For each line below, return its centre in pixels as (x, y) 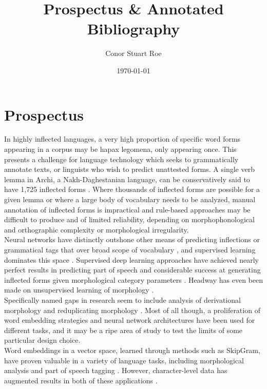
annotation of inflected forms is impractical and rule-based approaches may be (127, 209)
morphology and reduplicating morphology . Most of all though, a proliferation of (132, 310)
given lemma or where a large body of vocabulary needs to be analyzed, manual (130, 199)
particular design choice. (42, 340)
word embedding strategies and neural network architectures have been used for (130, 320)
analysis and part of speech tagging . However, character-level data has (116, 370)
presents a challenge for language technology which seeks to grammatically (121, 159)
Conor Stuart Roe (133, 53)
